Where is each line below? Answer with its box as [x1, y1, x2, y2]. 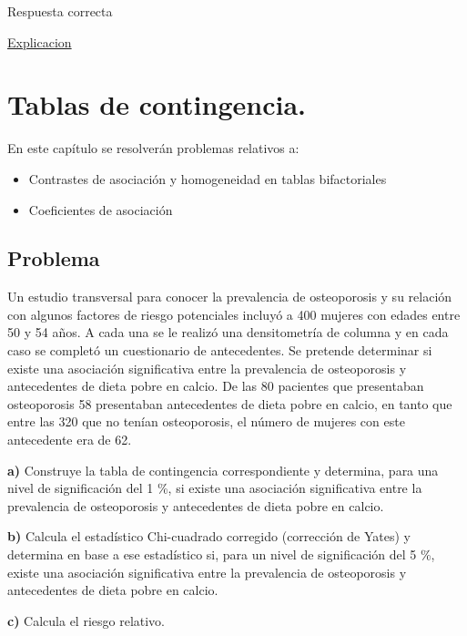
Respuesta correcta [7, 2, 113, 20]
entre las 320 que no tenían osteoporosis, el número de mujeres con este [7, 412, 405, 431]
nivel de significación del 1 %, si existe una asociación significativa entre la [7, 478, 422, 498]
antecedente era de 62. [7, 430, 132, 449]
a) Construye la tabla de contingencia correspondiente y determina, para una [7, 460, 439, 479]
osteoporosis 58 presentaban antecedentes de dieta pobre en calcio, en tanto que [7, 394, 452, 413]
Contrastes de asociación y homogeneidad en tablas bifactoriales [28, 169, 387, 188]
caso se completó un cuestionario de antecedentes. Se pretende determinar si [7, 341, 432, 360]
